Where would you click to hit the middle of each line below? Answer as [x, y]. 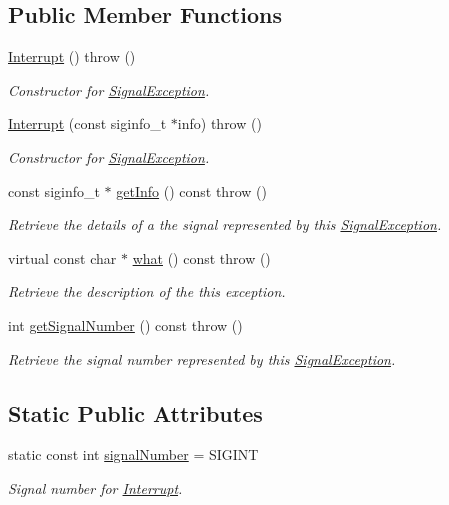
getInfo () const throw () [191, 190]
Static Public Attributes [135, 412]
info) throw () [219, 123]
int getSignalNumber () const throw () [125, 324]
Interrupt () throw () [72, 56]
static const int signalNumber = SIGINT [133, 454]
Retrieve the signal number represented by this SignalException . [202, 358]
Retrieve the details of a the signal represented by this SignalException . [225, 224]
